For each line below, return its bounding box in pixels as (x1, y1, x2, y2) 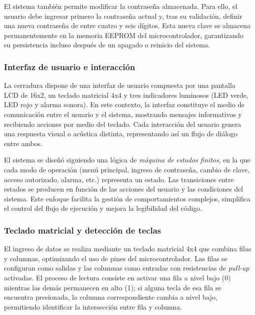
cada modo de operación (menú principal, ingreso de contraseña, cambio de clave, (4, 164, 250, 174)
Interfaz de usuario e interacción (4, 60, 135, 73)
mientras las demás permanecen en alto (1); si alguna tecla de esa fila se (4, 282, 222, 292)
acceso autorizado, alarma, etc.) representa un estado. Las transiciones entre (4, 174, 234, 184)
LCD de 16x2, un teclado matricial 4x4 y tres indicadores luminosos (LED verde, (4, 89, 249, 100)
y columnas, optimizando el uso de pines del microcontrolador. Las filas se (4, 253, 227, 263)
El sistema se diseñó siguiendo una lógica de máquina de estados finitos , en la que (4, 155, 251, 165)
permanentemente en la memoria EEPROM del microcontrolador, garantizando (4, 30, 244, 40)
